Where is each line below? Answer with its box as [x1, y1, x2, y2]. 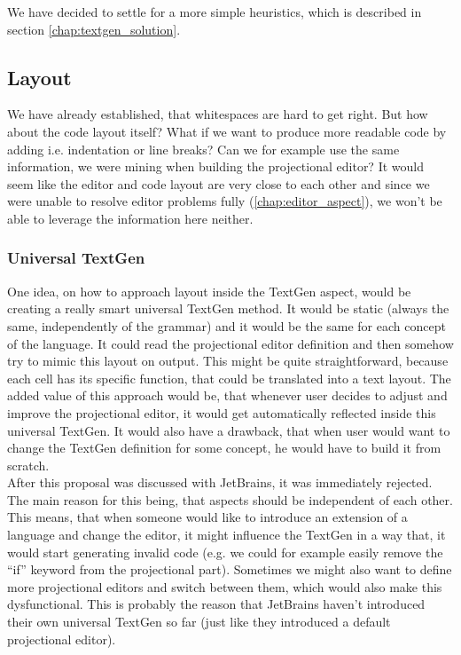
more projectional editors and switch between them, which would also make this [7, 577, 442, 596]
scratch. [7, 455, 50, 474]
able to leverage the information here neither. [7, 209, 254, 227]
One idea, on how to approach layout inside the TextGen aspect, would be [7, 281, 411, 300]
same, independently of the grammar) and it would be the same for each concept [7, 316, 446, 335]
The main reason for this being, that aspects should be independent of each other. [7, 490, 453, 509]
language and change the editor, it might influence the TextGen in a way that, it [7, 525, 446, 544]
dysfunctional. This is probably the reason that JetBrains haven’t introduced [7, 595, 426, 613]
